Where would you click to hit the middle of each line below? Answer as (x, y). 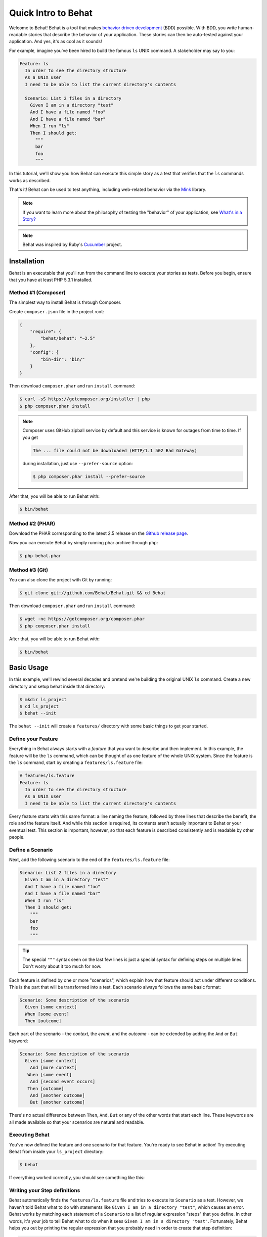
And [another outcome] (57, 1095)
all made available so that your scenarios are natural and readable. (77, 1122)
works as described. (30, 180)
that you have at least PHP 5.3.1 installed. (51, 280)
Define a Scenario (31, 850)
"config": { (44, 352)
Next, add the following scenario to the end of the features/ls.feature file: (89, 860)
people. (17, 837)
